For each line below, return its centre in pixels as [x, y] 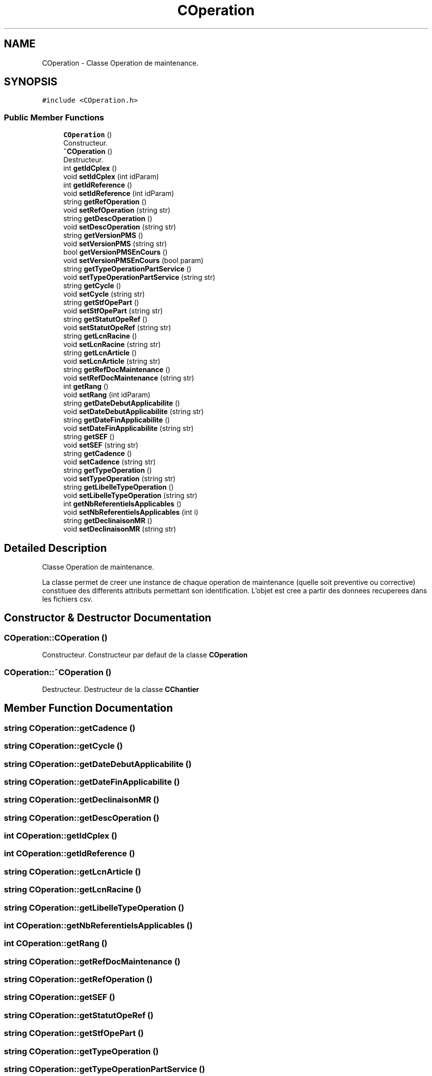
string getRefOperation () [105, 202]
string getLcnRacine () [100, 336]
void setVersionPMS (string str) [115, 244]
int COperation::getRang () [56, 943]
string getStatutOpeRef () [105, 319]
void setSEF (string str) [101, 445]
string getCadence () [98, 454]
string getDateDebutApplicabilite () [122, 403]
